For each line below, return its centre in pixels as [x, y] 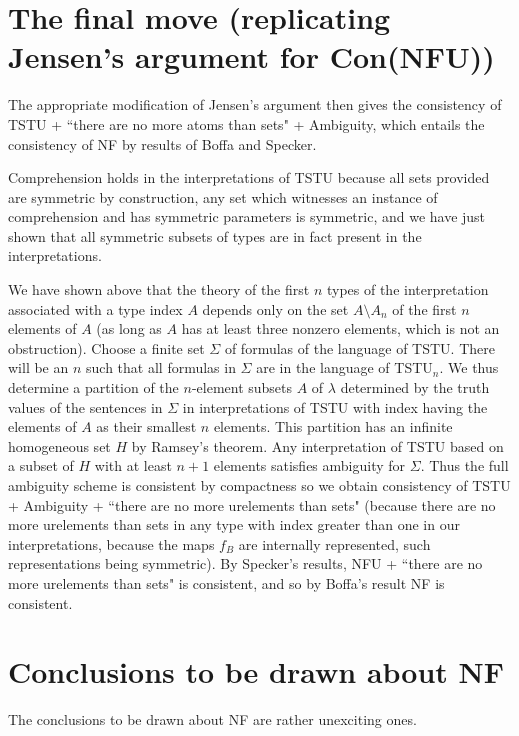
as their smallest [146, 426]
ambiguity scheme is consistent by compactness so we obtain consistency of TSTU [259, 485]
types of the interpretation [407, 289]
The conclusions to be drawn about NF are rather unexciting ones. [212, 719]
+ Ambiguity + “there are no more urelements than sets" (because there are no [252, 504]
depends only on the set [275, 308]
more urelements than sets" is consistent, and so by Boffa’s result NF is [226, 582]
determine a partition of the [93, 387]
